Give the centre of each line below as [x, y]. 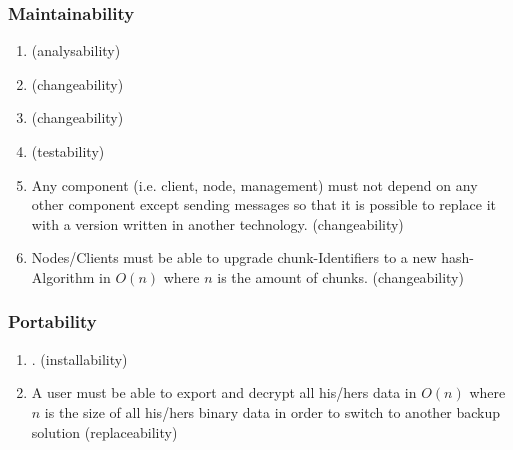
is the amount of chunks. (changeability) [340, 276]
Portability [52, 321]
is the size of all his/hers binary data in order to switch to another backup [272, 411]
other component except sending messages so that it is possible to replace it [263, 204]
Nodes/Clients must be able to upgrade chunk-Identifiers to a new [234, 257]
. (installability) [79, 358]
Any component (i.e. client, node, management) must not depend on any [254, 184]
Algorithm [63, 276]
